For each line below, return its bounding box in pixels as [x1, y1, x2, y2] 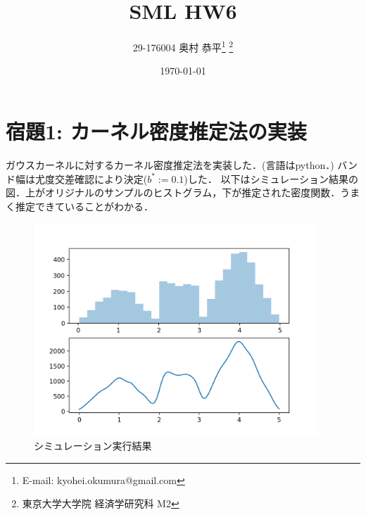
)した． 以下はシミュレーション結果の [184, 171, 358, 186]
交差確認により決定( [54, 171, 148, 186]
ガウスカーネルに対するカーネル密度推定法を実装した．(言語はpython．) [6, 157, 334, 172]
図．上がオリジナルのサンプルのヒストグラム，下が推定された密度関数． [6, 185, 341, 200]
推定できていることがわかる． [15, 198, 153, 213]
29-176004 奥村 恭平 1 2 [132, 38, 234, 54]
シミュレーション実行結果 [34, 438, 152, 453]
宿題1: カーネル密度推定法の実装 [6, 116, 307, 145]
